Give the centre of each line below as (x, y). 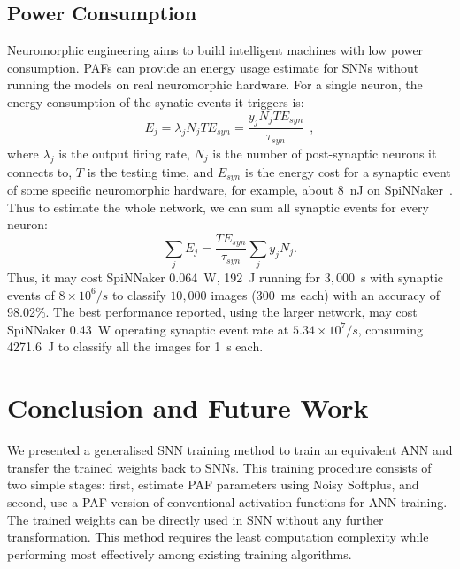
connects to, (40, 171)
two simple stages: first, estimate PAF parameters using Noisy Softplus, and (213, 484)
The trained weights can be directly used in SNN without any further (195, 519)
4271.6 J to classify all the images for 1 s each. (135, 346)
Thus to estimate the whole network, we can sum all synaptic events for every (218, 207)
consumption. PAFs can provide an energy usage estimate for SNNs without (213, 67)
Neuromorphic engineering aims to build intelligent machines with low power (215, 50)
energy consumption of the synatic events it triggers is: (156, 101)
